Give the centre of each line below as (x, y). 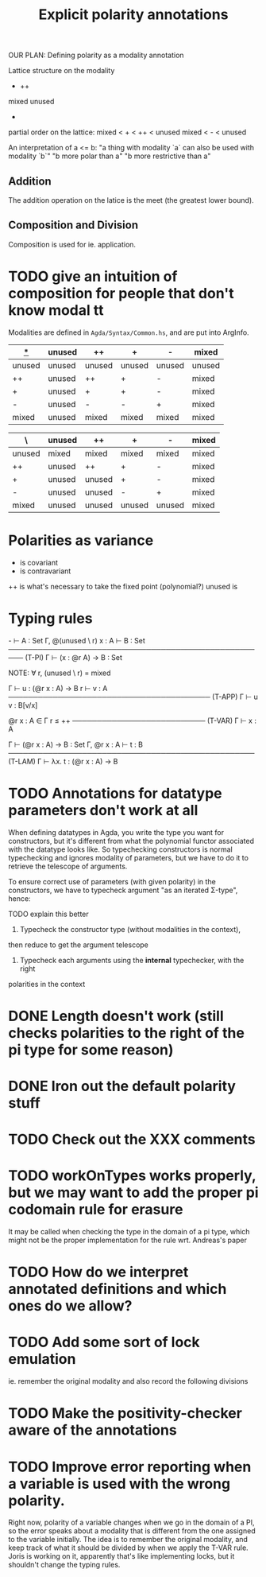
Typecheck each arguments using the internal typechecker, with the (132, 960)
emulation (42, 1359)
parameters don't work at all (103, 810)
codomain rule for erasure (96, 1210)
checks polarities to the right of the (126, 1033)
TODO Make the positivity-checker (125, 1414)
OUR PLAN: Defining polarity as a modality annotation (96, 55)
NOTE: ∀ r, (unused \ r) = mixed (60, 673)
